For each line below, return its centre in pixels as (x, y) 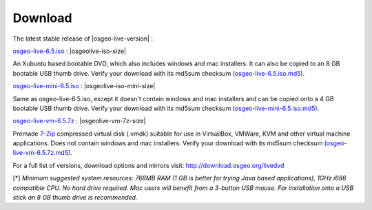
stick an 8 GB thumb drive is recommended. (75, 198)
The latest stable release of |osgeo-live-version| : (83, 39)
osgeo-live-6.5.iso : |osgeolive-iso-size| (70, 51)
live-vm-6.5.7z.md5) (42, 153)
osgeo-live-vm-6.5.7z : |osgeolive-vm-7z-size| (79, 121)
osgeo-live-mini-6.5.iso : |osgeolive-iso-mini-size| (84, 86)
